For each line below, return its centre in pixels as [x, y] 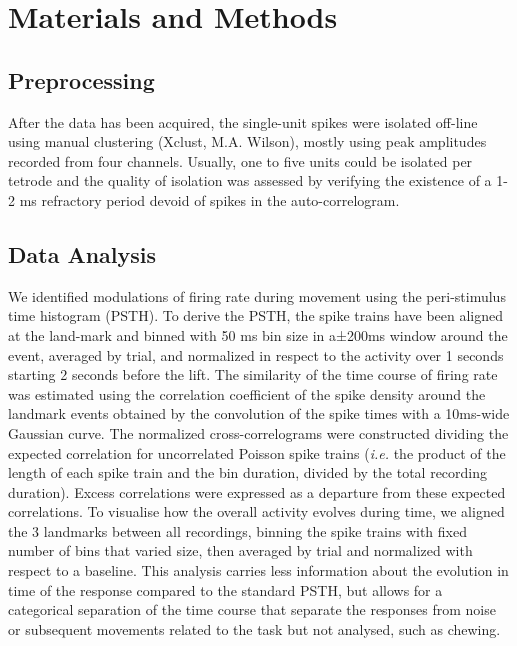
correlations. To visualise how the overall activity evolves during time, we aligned [256, 511]
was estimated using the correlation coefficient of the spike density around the [247, 393]
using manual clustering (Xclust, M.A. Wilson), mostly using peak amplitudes [247, 141]
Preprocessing [81, 79]
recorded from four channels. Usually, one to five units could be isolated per [240, 160]
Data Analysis [82, 253]
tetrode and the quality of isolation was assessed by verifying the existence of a [250, 180]
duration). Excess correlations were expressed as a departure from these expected [257, 491]
